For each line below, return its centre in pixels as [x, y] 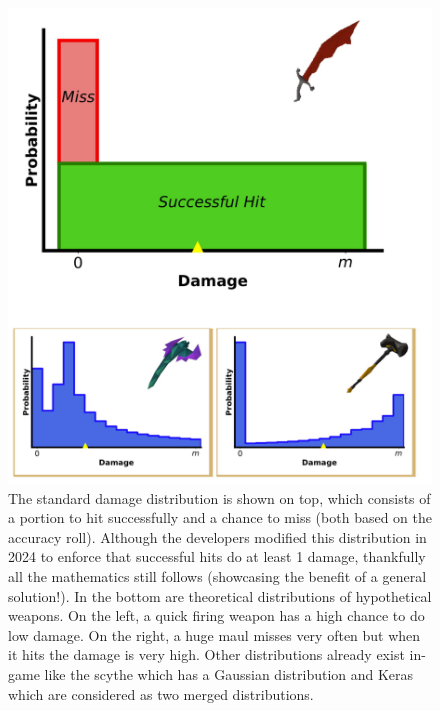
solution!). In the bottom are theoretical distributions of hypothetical [220, 595]
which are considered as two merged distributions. [161, 693]
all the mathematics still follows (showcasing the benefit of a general [217, 576]
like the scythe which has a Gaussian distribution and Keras [229, 674]
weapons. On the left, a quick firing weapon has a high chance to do [216, 615]
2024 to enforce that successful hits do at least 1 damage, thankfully [217, 556]
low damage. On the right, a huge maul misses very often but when [214, 634]
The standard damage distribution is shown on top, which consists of [219, 497]
